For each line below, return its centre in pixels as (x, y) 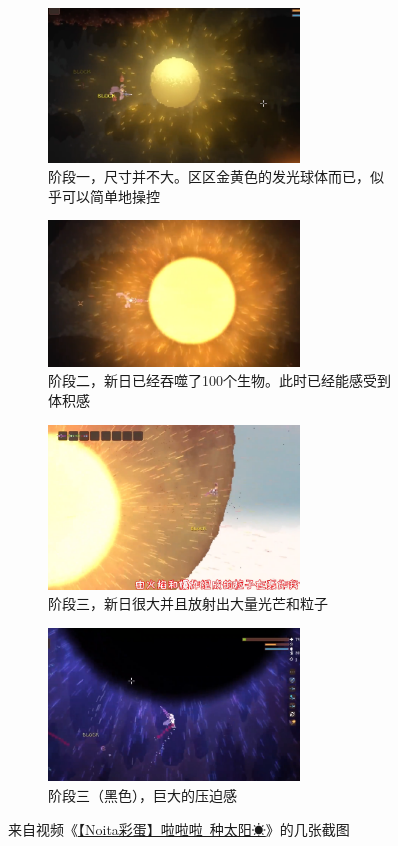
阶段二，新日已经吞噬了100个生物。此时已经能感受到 (219, 380)
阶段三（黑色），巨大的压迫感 (142, 794)
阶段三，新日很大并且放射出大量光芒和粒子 (188, 603)
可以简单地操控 (110, 195)
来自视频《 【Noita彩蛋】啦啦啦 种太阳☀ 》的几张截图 (179, 828)
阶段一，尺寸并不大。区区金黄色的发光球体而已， (209, 176)
